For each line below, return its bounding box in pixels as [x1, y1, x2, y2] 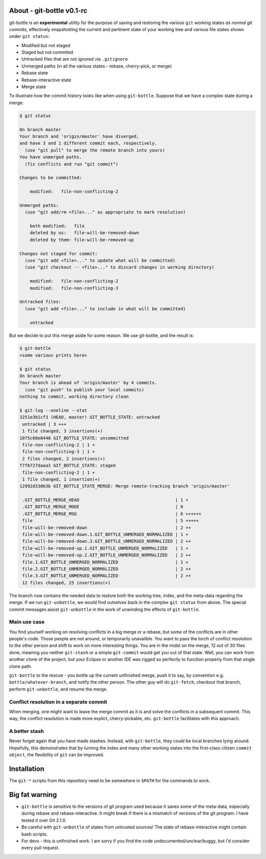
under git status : [9, 33, 50, 39]
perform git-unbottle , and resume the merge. [9, 686, 108, 692]
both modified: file [30, 223, 85, 229]
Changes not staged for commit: [19, 251, 98, 256]
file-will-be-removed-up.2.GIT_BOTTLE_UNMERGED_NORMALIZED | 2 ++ [22, 552, 191, 558]
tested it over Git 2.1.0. [21, 817, 66, 823]
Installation [9, 765, 44, 773]
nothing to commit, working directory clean [19, 394, 129, 399]
